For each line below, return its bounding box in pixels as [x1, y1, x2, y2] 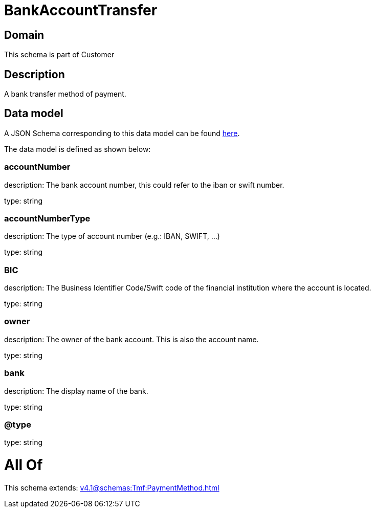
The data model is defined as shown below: [4, 144, 151, 153]
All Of [4, 456, 43, 474]
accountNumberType [4, 213, 91, 224]
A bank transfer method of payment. [4, 90, 126, 99]
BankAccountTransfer [4, 2, 158, 19]
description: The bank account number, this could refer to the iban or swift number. [4, 180, 284, 189]
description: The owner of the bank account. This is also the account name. [4, 335, 259, 344]
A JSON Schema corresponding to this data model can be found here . [4, 128, 240, 138]
